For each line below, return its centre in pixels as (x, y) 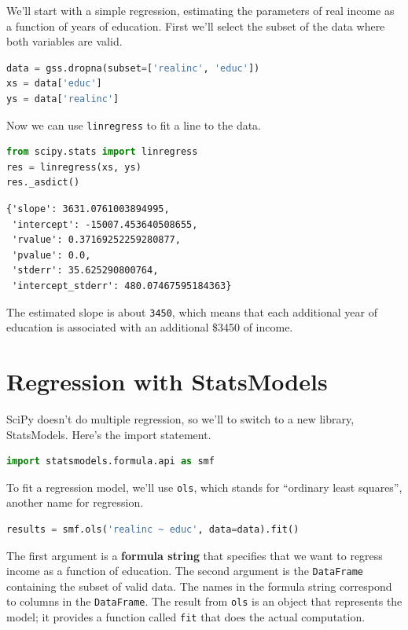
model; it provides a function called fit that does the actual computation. (186, 617)
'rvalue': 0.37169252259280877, (96, 240)
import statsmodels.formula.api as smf (110, 462)
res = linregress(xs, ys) (74, 167)
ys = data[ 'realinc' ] (63, 99)
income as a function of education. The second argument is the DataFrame (185, 571)
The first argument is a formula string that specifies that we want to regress (195, 555)
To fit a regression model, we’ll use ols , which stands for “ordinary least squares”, (204, 487)
